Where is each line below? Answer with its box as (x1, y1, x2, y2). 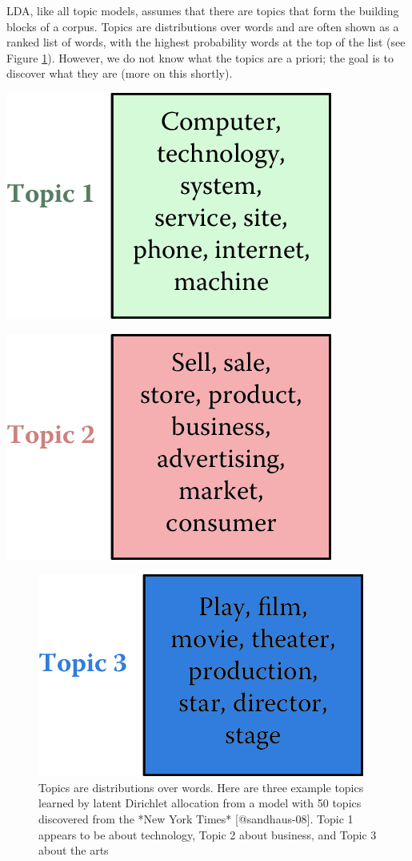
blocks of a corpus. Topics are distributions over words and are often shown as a (6, 18, 399, 34)
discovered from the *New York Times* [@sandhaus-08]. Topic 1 (38, 810, 354, 827)
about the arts (38, 842, 109, 859)
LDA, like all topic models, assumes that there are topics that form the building (6, 2, 399, 18)
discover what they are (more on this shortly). (6, 65, 233, 82)
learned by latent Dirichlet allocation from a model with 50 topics (38, 795, 362, 811)
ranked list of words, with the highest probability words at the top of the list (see (6, 34, 406, 50)
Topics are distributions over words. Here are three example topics (38, 779, 364, 795)
